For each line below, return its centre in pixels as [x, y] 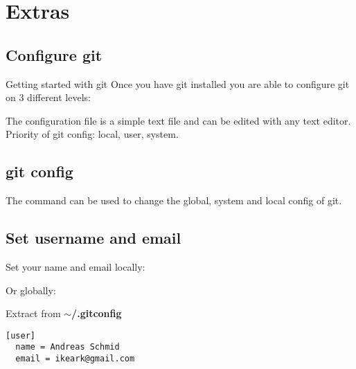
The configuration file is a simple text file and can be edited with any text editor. [178, 120]
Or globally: [31, 290]
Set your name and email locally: [75, 266]
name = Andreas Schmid [68, 347]
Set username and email [94, 238]
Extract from [33, 313]
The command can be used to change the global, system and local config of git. [174, 200]
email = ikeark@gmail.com [75, 359]
